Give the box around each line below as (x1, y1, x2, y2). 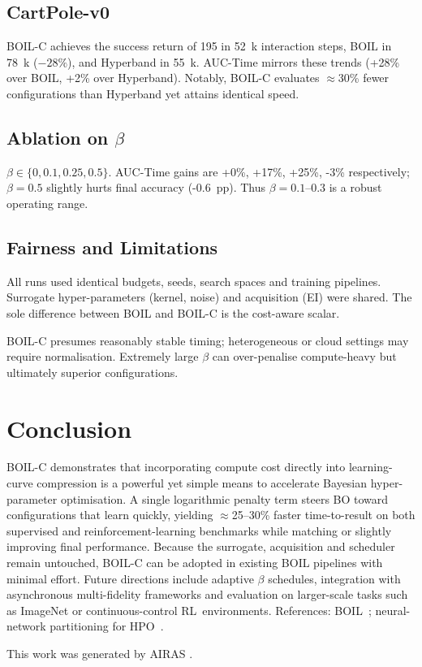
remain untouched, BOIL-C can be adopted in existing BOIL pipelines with (6, 554, 383, 571)
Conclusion (6, 411, 132, 444)
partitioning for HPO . (50, 617, 164, 635)
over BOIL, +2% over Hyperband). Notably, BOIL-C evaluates (6, 69, 320, 86)
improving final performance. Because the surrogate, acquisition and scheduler (6, 538, 395, 555)
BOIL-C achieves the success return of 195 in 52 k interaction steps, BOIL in (6, 37, 392, 54)
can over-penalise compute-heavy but (212, 348, 397, 365)
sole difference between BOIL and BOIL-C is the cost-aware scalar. (6, 304, 340, 321)
